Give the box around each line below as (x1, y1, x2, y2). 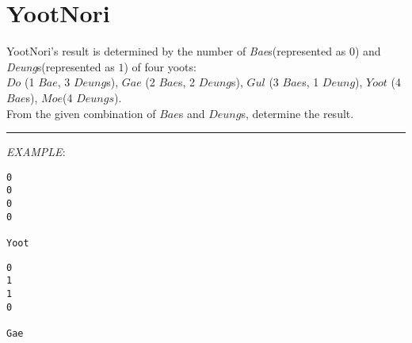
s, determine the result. (241, 105, 354, 121)
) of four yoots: (124, 58, 196, 74)
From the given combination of (6, 105, 156, 121)
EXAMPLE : (6, 143, 66, 160)
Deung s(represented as (6, 58, 115, 74)
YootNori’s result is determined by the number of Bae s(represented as (6, 43, 346, 59)
